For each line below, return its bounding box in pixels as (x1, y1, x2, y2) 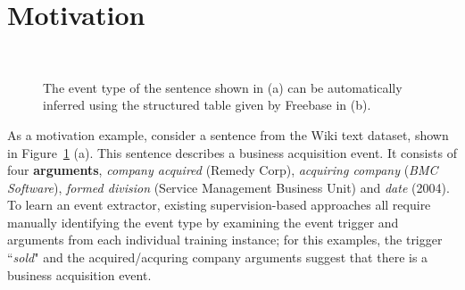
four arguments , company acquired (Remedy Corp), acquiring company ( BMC (7, 161, 438, 179)
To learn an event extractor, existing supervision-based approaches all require (7, 195, 431, 214)
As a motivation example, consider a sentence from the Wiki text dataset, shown (7, 125, 449, 144)
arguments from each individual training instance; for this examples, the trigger (7, 230, 443, 249)
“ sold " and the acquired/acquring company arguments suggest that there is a (7, 248, 428, 267)
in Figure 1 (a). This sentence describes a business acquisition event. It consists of (7, 143, 457, 162)
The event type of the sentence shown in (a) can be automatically (43, 78, 403, 96)
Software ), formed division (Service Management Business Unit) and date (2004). (7, 178, 450, 196)
